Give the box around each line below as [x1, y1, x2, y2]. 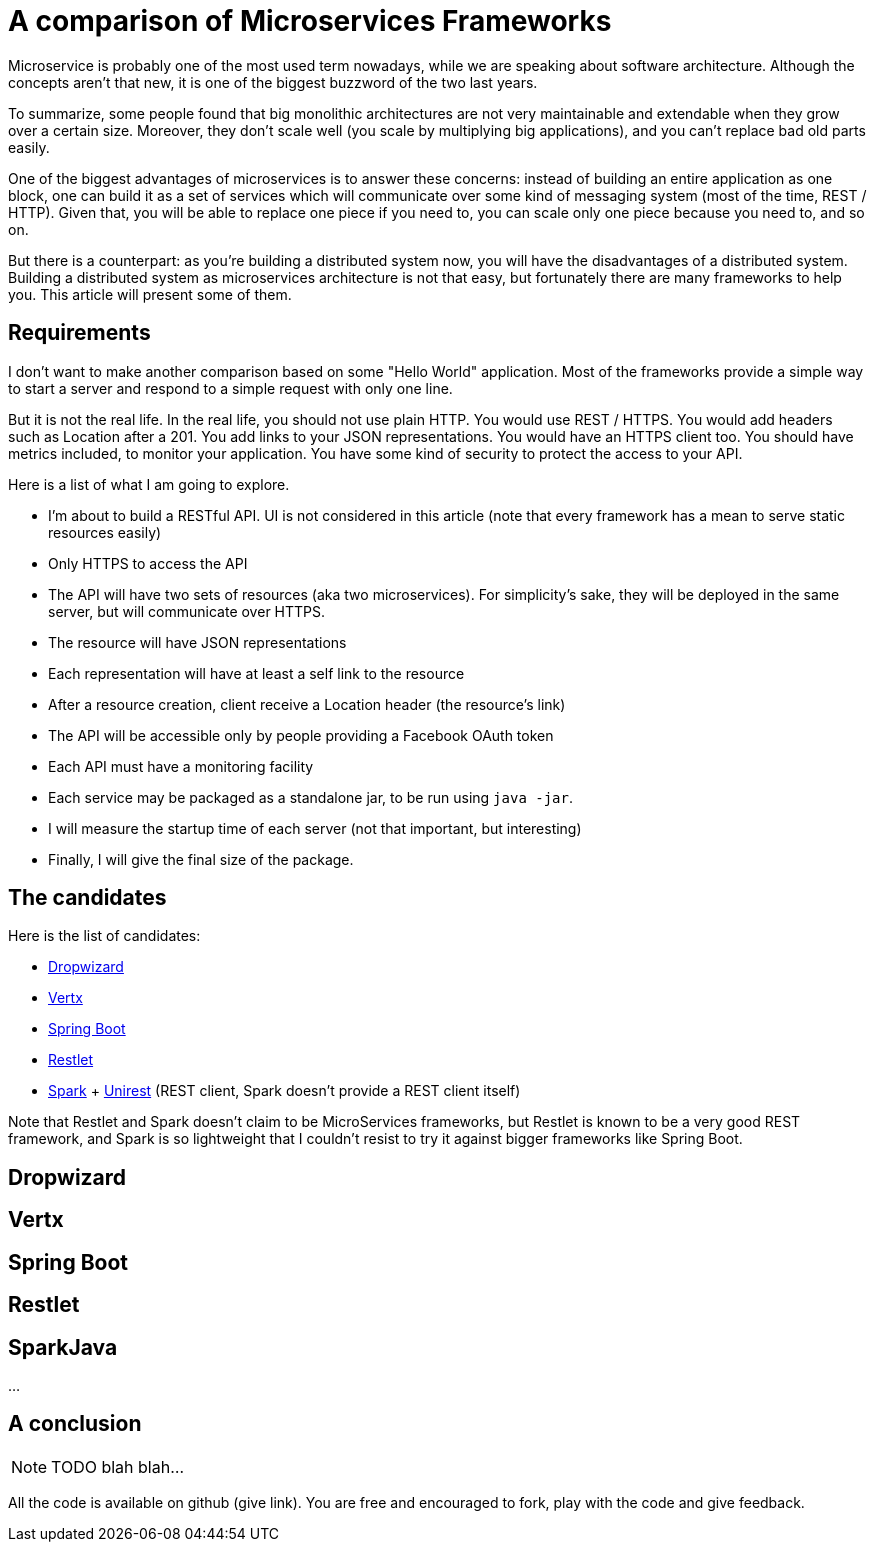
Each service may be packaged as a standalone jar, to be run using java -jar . [48, 788, 573, 806]
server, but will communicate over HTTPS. [48, 602, 326, 620]
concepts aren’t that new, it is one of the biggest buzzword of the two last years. [8, 73, 538, 91]
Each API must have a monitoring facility [48, 757, 314, 775]
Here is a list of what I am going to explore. [8, 475, 290, 493]
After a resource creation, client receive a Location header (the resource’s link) [48, 695, 566, 713]
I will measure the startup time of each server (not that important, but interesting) [48, 819, 582, 837]
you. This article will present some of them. [8, 285, 292, 303]
